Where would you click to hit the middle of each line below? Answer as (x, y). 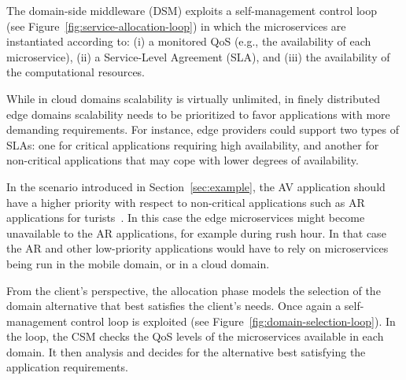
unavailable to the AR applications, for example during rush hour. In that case (196, 232)
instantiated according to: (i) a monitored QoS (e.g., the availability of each (189, 41)
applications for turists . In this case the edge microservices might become (186, 218)
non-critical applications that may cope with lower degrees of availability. (183, 160)
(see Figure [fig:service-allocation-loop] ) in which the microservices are (176, 26)
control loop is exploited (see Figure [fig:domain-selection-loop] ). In (233, 321)
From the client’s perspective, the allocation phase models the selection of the (194, 290)
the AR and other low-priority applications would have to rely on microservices (197, 248)
